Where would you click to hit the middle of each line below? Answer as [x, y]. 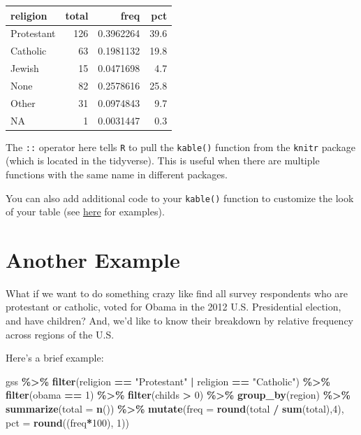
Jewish [25, 68]
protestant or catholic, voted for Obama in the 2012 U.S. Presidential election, [174, 307]
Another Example [93, 259]
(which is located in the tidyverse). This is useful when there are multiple [163, 161]
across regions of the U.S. [60, 334]
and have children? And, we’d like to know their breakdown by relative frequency [179, 321]
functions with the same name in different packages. [117, 174]
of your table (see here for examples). [85, 212]
